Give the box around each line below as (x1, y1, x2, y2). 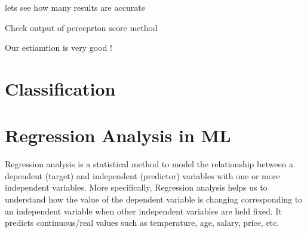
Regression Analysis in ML (5, 123, 231, 148)
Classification (5, 76, 116, 100)
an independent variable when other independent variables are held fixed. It (5, 204, 282, 217)
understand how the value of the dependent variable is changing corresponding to (5, 193, 303, 206)
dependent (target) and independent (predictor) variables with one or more (5, 169, 280, 182)
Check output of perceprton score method (5, 21, 158, 33)
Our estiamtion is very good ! (5, 41, 112, 54)
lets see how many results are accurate (5, 1, 145, 13)
